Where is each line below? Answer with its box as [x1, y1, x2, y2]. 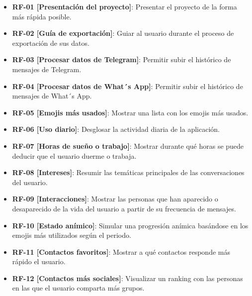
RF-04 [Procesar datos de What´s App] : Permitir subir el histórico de [12, 81, 243, 91]
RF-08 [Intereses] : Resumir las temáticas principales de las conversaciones [12, 167, 245, 178]
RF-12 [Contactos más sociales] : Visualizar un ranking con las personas [12, 273, 243, 283]
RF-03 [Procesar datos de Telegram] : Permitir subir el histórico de [12, 54, 231, 65]
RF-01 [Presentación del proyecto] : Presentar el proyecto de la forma [12, 1, 237, 11]
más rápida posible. [12, 11, 72, 21]
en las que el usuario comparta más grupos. [12, 283, 145, 293]
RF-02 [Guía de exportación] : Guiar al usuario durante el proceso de [12, 28, 234, 38]
